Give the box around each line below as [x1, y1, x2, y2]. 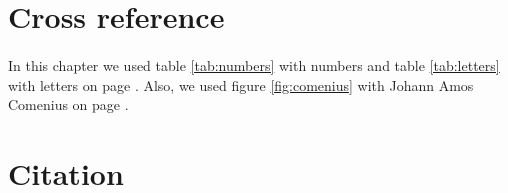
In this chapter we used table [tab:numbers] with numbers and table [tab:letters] [8, 54, 500, 75]
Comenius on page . [8, 94, 129, 115]
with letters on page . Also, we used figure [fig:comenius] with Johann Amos [8, 74, 474, 95]
